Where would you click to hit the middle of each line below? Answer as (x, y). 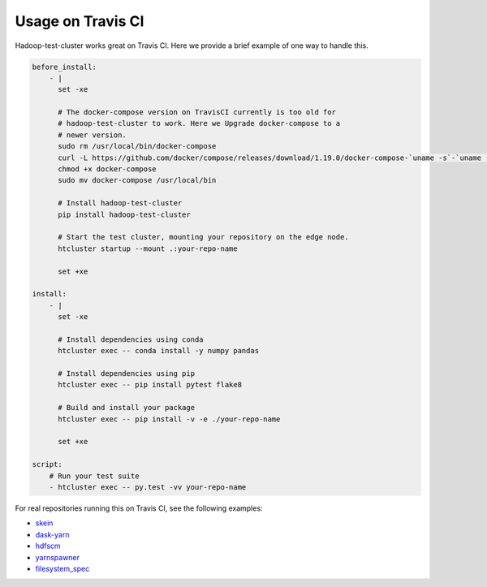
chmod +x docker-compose (108, 169)
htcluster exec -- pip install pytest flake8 (150, 385)
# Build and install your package (126, 408)
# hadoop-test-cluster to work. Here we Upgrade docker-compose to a (199, 123)
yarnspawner (58, 557)
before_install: (65, 67)
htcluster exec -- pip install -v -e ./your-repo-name (169, 419)
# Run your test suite (94, 476)
